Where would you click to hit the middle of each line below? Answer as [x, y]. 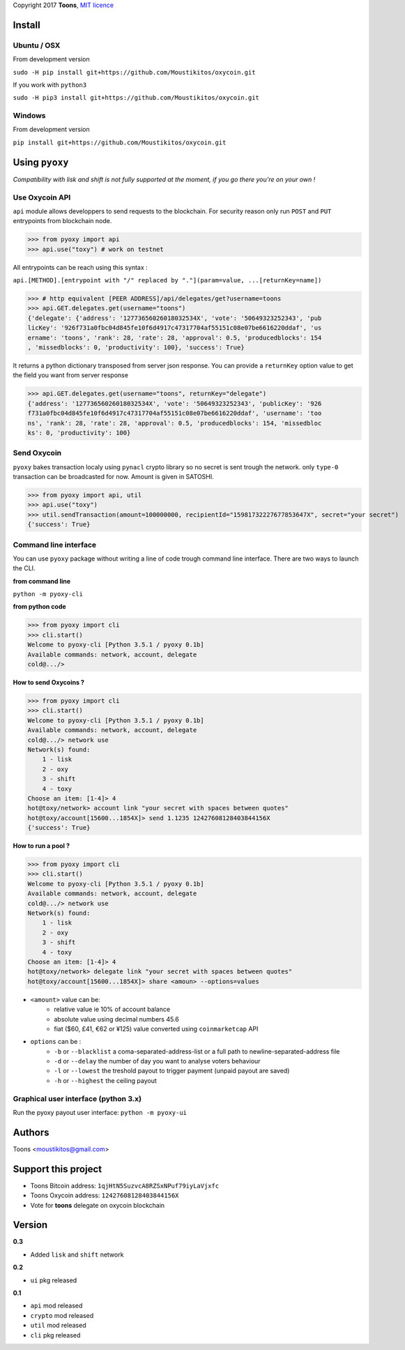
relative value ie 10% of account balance [112, 1009]
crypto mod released [62, 1315]
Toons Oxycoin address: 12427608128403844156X [105, 1195]
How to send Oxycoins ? [49, 683]
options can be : [56, 1042]
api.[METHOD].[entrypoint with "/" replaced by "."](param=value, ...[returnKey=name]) [167, 280]
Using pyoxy [41, 162]
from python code [39, 607]
